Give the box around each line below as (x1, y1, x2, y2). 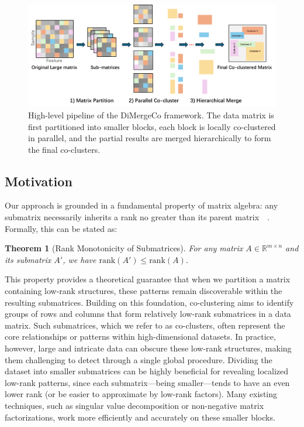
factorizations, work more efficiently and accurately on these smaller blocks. (5, 411, 275, 423)
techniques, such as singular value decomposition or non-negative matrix (5, 399, 264, 411)
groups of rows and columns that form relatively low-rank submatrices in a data (5, 308, 291, 320)
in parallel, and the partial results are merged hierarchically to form (28, 132, 271, 144)
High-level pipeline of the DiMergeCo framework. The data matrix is (28, 108, 274, 121)
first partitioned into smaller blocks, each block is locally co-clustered (28, 120, 276, 132)
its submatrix (5, 253, 51, 265)
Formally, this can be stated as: (5, 222, 118, 234)
